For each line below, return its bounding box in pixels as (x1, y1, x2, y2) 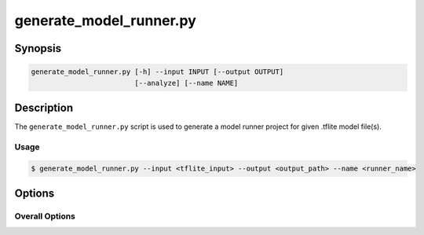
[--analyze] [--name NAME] (134, 79, 239, 87)
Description (14, 101, 74, 114)
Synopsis (14, 42, 62, 55)
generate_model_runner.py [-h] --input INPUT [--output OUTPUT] (31, 68, 284, 76)
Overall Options (14, 211, 76, 222)
